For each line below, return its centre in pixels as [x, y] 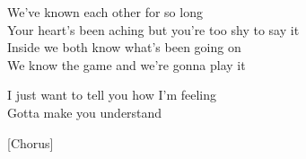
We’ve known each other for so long [105, 12]
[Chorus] [31, 142]
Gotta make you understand [85, 112]
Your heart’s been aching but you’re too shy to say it [153, 29]
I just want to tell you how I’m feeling [112, 95]
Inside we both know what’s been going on [124, 47]
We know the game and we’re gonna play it [127, 64]
